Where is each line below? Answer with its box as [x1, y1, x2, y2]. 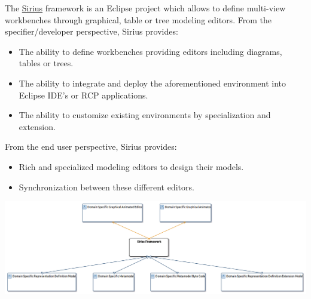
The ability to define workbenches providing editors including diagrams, [19, 45, 282, 57]
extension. [19, 120, 56, 132]
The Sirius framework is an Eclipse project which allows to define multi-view [5, 2, 286, 14]
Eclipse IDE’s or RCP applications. [19, 88, 148, 101]
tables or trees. [19, 57, 74, 69]
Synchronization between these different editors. [19, 180, 194, 193]
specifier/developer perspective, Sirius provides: [5, 25, 178, 38]
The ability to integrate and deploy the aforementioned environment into [19, 76, 286, 89]
